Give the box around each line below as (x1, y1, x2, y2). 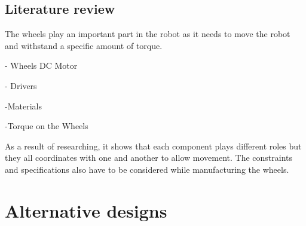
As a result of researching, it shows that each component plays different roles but (5, 139, 302, 152)
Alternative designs (5, 198, 167, 222)
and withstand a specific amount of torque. (5, 39, 163, 51)
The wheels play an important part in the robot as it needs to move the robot (5, 28, 290, 40)
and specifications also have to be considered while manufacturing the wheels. (5, 163, 289, 175)
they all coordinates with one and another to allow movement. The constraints (5, 151, 292, 164)
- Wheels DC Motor (5, 59, 78, 72)
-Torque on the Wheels (5, 120, 88, 132)
